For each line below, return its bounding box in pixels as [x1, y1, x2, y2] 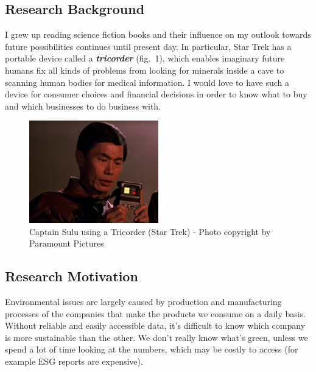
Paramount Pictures [29, 237, 104, 250]
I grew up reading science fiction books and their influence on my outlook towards [5, 28, 311, 41]
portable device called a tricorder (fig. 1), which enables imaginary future [5, 52, 285, 65]
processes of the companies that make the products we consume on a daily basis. [5, 307, 306, 320]
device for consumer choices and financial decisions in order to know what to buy [5, 88, 307, 100]
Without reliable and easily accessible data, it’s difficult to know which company [5, 319, 306, 332]
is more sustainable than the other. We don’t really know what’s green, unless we [5, 331, 308, 343]
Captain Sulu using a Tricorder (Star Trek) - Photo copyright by [29, 225, 271, 237]
